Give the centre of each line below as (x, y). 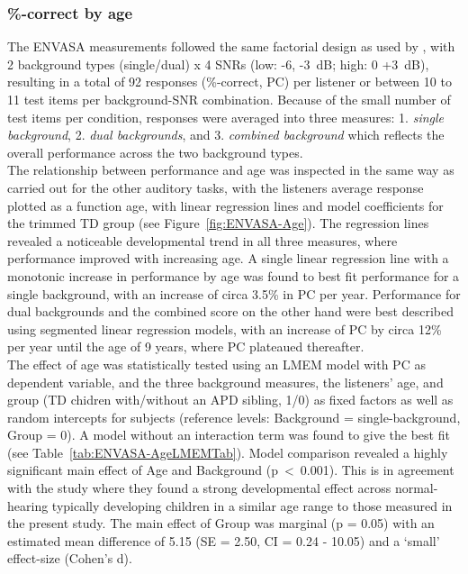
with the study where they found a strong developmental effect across (199, 488)
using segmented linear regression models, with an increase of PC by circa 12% (225, 328)
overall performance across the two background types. (155, 152)
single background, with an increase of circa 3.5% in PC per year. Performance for (234, 293)
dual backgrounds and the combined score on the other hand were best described (230, 311)
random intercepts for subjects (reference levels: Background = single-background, (234, 417)
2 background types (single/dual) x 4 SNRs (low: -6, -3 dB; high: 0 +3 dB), (218, 64)
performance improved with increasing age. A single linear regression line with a (228, 258)
